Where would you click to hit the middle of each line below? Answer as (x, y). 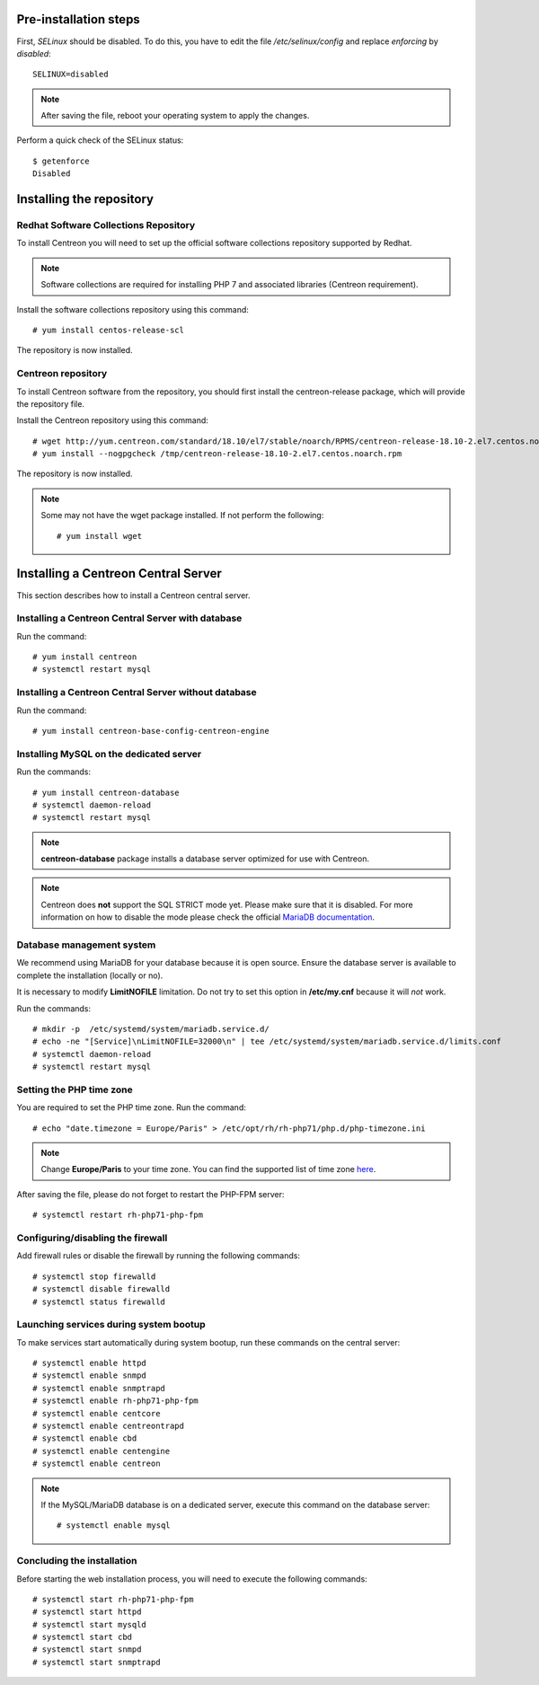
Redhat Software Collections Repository (106, 225)
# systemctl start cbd (83, 1637)
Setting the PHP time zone (75, 1090)
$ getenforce (61, 161)
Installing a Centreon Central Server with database (129, 618)
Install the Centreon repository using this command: (112, 420)
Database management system (86, 945)
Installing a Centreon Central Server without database (137, 693)
